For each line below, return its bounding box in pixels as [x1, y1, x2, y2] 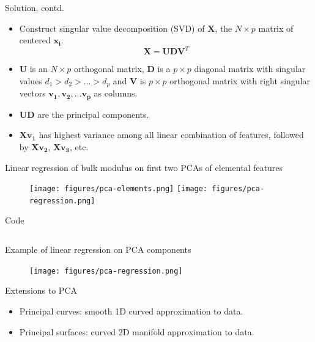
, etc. [70, 140, 89, 153]
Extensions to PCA [5, 284, 77, 297]
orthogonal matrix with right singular [169, 74, 310, 87]
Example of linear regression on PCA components [5, 243, 191, 256]
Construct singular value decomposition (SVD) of [19, 21, 205, 34]
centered [19, 34, 51, 46]
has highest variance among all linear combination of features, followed [39, 128, 304, 141]
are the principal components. [37, 107, 149, 120]
